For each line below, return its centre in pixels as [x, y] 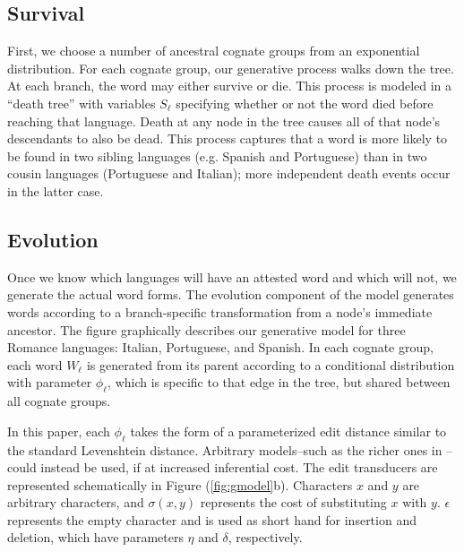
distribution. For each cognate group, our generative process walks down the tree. [231, 68]
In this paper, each [59, 431]
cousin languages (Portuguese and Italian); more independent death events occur [229, 173]
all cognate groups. [59, 401]
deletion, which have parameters [95, 537]
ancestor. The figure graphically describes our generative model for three [206, 329]
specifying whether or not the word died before [305, 103]
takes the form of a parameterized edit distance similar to [288, 431]
